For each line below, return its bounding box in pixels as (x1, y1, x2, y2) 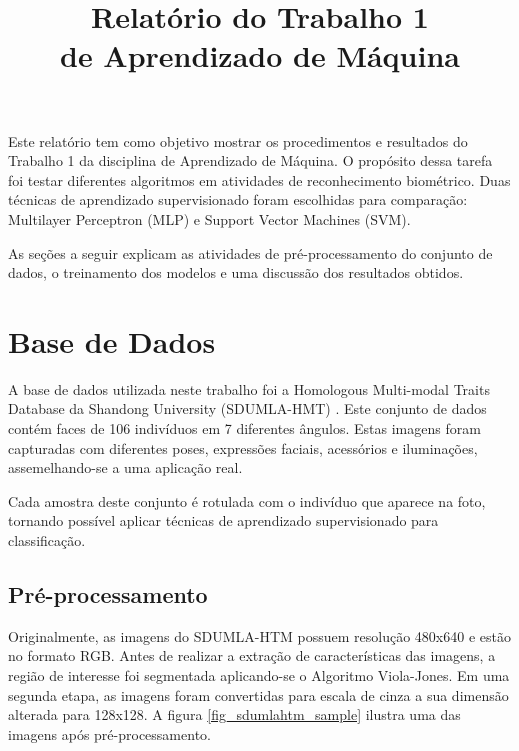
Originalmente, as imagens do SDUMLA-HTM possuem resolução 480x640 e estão (8, 625, 511, 646)
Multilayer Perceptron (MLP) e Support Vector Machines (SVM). (8, 208, 411, 229)
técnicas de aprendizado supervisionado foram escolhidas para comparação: (8, 189, 468, 210)
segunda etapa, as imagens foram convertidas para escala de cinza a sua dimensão (8, 684, 509, 705)
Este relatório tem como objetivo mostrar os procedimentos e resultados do (8, 130, 468, 151)
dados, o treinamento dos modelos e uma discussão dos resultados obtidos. (8, 262, 464, 283)
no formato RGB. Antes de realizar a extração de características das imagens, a (8, 645, 496, 666)
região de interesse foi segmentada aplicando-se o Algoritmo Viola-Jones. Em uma (8, 664, 510, 685)
